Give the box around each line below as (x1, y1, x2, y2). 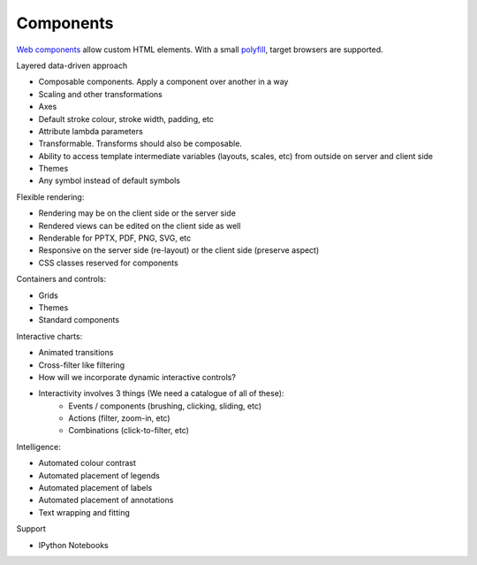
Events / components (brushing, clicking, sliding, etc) (68, 401, 262, 411)
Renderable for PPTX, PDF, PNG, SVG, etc (38, 233, 192, 243)
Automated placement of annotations (38, 495, 174, 506)
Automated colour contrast (38, 458, 137, 469)
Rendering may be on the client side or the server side (38, 208, 236, 218)
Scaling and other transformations (38, 88, 163, 99)
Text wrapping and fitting (38, 507, 130, 517)
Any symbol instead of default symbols (38, 175, 181, 186)
